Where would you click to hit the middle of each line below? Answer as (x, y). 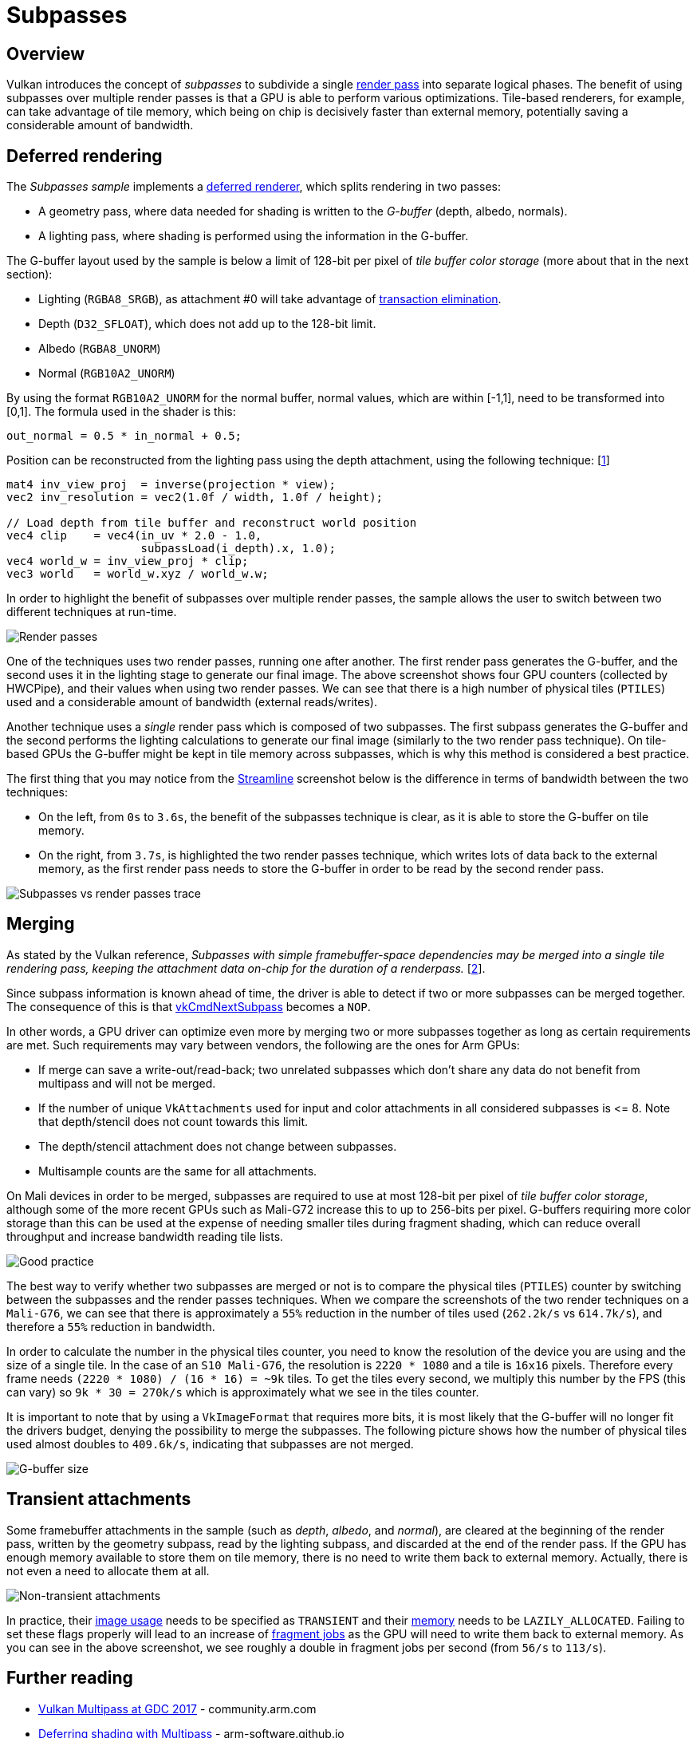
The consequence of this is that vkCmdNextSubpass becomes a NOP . (189, 1006)
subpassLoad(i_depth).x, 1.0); (238, 549)
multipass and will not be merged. (127, 1083)
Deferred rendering (85, 156)
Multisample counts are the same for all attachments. (178, 1171)
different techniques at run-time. (92, 612)
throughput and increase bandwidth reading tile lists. (145, 1236)
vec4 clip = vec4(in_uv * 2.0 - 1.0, (134, 536)
